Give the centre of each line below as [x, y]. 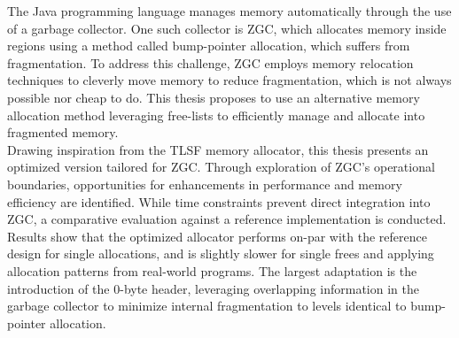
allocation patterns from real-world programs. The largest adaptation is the [212, 270]
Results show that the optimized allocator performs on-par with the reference [217, 236]
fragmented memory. [63, 132]
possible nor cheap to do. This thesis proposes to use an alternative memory [214, 97]
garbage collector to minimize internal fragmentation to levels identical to [207, 306]
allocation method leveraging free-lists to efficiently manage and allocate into [216, 115]
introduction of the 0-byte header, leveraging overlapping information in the [213, 288]
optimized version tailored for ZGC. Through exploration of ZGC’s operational [221, 167]
